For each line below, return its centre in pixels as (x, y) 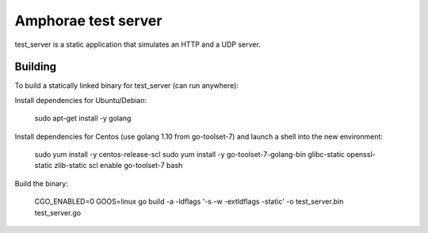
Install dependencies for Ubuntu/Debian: (81, 100)
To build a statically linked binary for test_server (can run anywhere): (127, 86)
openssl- (361, 155)
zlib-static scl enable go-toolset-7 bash (118, 166)
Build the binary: (42, 183)
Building (36, 67)
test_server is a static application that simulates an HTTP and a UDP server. (138, 44)
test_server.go (58, 212)
